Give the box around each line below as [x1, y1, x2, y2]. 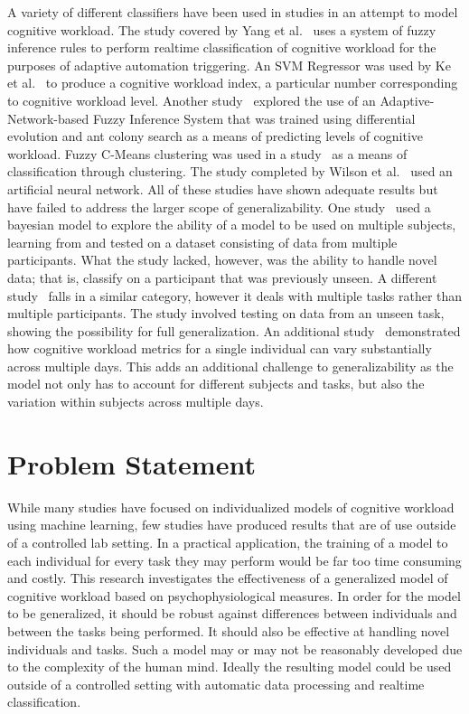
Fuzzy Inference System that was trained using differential [92, 108, 416, 127]
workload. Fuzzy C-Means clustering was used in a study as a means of [7, 144, 408, 163]
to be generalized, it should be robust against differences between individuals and [7, 604, 457, 623]
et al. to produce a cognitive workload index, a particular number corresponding [7, 73, 458, 92]
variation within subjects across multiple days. [7, 392, 264, 411]
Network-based [7, 108, 89, 127]
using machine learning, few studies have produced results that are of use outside [7, 515, 456, 534]
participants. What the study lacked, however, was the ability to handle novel [7, 250, 437, 269]
